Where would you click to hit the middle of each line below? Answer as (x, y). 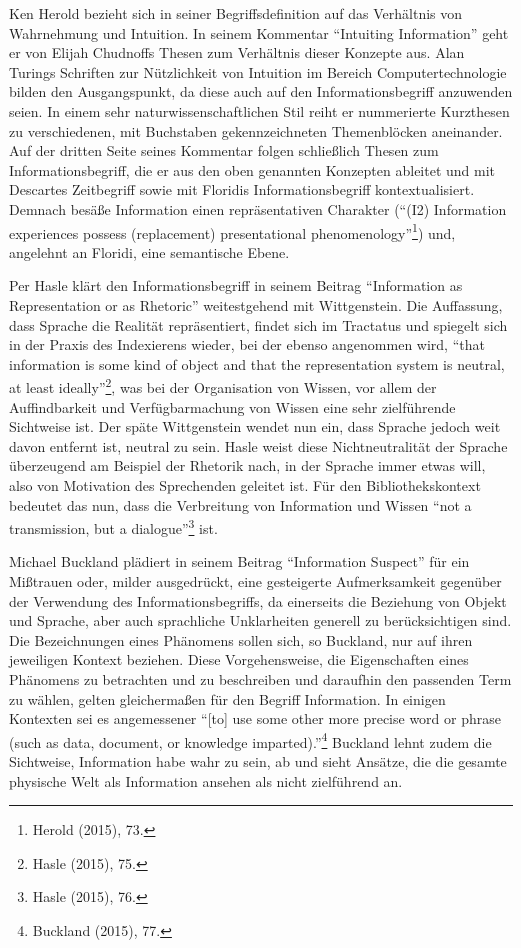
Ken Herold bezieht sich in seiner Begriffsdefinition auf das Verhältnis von (236, 13)
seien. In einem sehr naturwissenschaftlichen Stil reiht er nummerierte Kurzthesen (259, 110)
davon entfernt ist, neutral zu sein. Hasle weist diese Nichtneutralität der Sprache (258, 445)
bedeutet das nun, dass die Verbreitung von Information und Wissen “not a (240, 504)
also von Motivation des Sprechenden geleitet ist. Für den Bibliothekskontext (245, 484)
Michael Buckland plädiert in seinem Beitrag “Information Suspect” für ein (239, 561)
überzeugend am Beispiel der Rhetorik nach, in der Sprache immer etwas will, (247, 465)
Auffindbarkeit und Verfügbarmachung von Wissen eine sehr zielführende (232, 406)
